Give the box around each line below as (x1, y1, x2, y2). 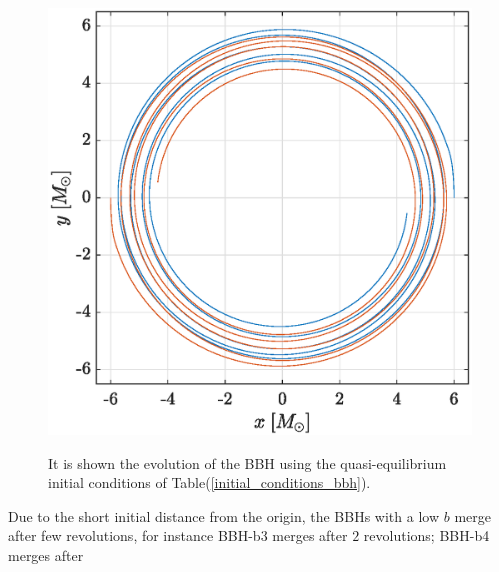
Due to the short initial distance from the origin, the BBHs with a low (8, 505, 440, 526)
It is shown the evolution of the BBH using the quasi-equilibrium (48, 452, 447, 473)
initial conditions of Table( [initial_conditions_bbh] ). (48, 472, 371, 493)
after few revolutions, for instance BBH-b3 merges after (8, 525, 348, 546)
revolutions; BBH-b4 (363, 525, 490, 546)
